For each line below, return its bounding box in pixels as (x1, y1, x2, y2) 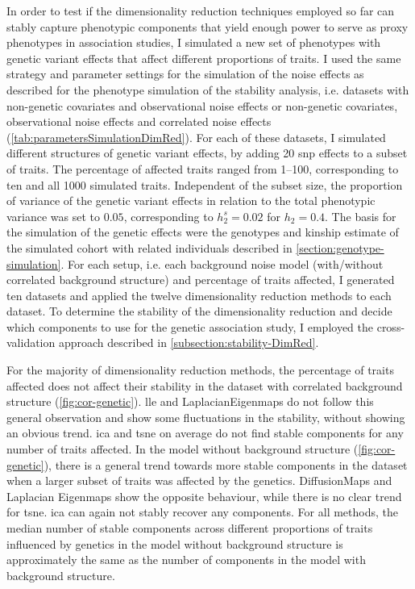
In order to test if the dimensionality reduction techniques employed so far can (6, 2, 395, 19)
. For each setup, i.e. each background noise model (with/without (60, 255, 384, 272)
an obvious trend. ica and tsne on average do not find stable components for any (6, 424, 404, 441)
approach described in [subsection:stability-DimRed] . (58, 334, 319, 351)
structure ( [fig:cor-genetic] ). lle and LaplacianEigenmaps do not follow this (6, 393, 374, 410)
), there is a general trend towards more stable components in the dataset (44, 456, 408, 473)
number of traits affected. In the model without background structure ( (6, 441, 359, 457)
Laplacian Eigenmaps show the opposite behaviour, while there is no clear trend (6, 487, 402, 504)
